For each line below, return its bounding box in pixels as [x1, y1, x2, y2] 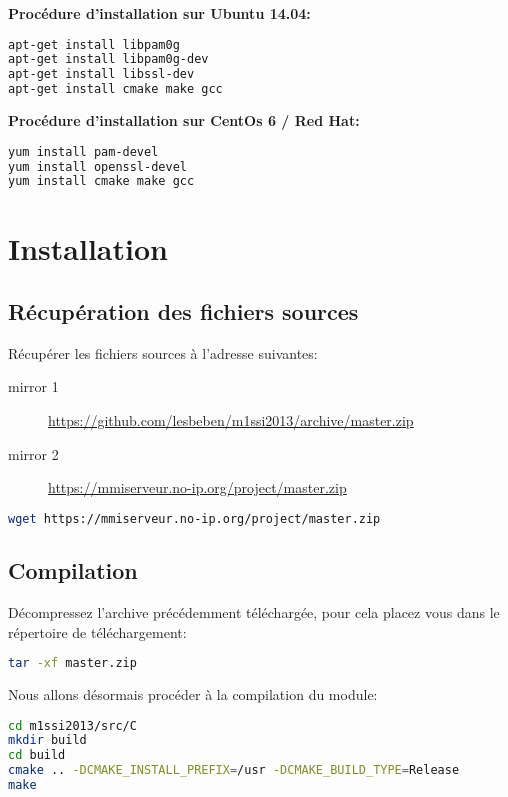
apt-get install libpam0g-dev [8, 52, 209, 67]
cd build [8, 748, 66, 763]
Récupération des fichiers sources [8, 296, 359, 327]
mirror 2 [8, 443, 59, 464]
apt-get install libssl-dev [8, 67, 195, 82]
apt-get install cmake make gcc [8, 82, 223, 97]
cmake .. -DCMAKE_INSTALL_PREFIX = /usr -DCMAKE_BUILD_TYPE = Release [8, 763, 460, 778]
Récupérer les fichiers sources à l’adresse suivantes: [8, 342, 318, 363]
